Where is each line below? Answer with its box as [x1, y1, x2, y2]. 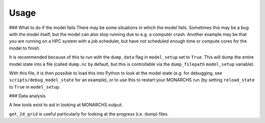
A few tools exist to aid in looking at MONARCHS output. [9, 102, 123, 108]
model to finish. [9, 45, 41, 51]
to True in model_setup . [9, 84, 61, 90]
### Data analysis [9, 93, 46, 99]
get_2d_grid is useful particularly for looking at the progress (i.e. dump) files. [9, 111, 169, 117]
